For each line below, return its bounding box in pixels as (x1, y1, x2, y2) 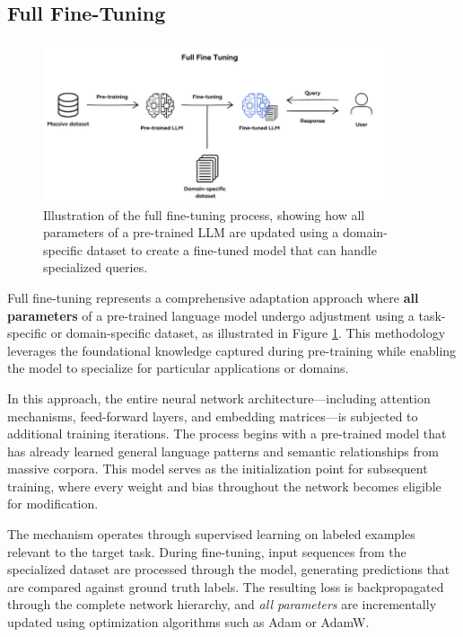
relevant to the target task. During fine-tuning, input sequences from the (7, 542, 406, 561)
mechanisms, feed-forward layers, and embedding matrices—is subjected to (7, 406, 418, 425)
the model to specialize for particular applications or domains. (7, 358, 349, 377)
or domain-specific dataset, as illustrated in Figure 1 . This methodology (50, 323, 446, 342)
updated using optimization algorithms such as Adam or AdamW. (7, 613, 370, 632)
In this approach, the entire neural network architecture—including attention (7, 388, 431, 407)
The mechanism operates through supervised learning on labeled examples (7, 525, 415, 544)
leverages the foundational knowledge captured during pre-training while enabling (7, 341, 457, 359)
